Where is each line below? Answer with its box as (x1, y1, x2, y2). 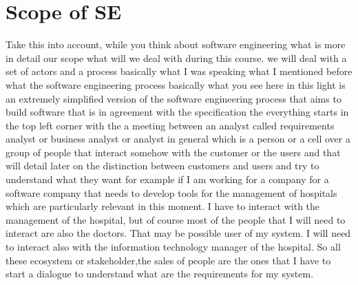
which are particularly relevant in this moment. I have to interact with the (6, 199, 320, 213)
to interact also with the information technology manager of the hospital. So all (6, 240, 341, 254)
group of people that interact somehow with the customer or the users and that (6, 145, 341, 159)
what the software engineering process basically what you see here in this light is (6, 77, 346, 92)
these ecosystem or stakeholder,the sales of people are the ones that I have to (6, 253, 331, 267)
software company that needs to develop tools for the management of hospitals (6, 185, 337, 200)
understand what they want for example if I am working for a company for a (6, 172, 329, 187)
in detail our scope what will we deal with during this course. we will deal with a (6, 50, 347, 65)
